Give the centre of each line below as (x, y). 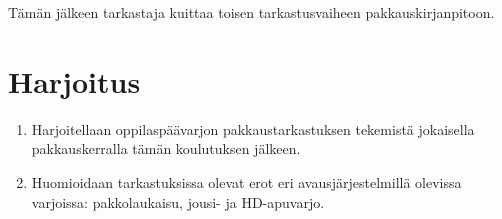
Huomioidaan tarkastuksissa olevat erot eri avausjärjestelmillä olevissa (246, 181)
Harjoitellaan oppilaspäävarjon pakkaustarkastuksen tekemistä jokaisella (253, 128)
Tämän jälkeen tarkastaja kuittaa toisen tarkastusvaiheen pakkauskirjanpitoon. (251, 12)
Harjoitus (74, 80)
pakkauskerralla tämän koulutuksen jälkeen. (166, 148)
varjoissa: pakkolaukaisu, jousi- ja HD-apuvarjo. (178, 201)
